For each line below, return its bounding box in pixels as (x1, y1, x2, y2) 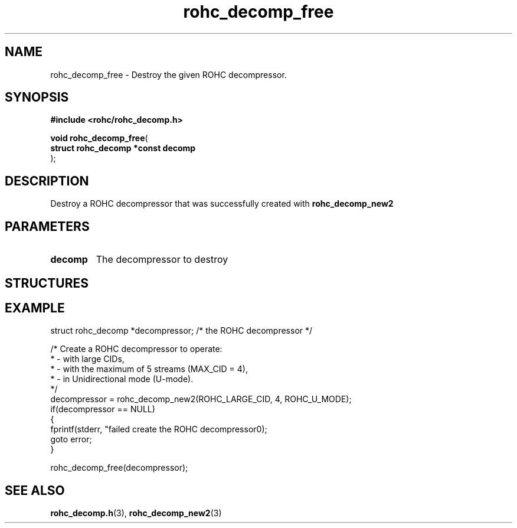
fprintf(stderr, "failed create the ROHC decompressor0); (50, 424, 267, 435)
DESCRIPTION (5, 173, 89, 188)
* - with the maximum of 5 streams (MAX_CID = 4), (50, 364, 248, 374)
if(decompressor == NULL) (50, 404, 155, 415)
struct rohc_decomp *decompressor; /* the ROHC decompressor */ (50, 325, 313, 336)
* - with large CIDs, (50, 354, 125, 364)
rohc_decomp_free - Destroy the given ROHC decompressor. (50, 69, 287, 80)
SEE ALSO (5, 483, 65, 498)
